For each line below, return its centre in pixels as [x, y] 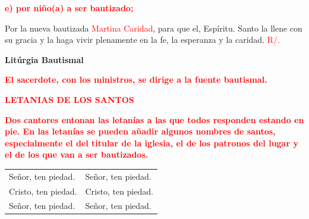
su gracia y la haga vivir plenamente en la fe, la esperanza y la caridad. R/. [142, 40]
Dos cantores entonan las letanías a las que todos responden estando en [154, 119]
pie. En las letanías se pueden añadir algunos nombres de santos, [140, 131]
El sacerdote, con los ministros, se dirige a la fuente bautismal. [136, 79]
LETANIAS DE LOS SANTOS [70, 99]
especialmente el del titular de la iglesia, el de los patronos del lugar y [152, 143]
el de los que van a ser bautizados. [77, 154]
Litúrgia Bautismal [44, 59]
